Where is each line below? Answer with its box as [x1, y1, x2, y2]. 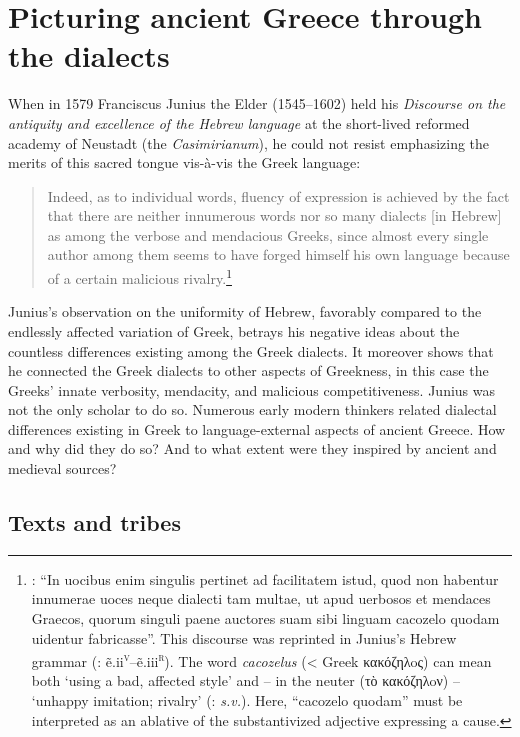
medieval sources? [8, 458, 117, 479]
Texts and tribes [8, 507, 181, 538]
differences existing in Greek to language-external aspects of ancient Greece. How [8, 418, 506, 439]
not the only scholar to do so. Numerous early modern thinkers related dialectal [8, 399, 497, 420]
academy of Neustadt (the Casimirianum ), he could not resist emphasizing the [8, 132, 490, 153]
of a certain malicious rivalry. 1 [47, 265, 232, 288]
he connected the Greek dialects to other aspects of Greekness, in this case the [8, 360, 489, 381]
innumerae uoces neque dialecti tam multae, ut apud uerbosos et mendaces [31, 588, 491, 609]
